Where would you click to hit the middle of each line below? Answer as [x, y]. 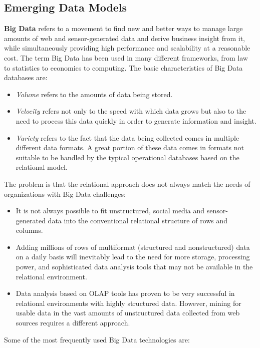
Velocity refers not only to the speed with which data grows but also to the [131, 111]
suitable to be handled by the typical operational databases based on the [127, 157]
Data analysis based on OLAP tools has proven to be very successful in [125, 293]
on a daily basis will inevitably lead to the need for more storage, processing [133, 257]
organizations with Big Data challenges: [65, 194]
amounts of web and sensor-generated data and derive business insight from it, [124, 38]
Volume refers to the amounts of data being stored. [94, 94]
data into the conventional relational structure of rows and [138, 220]
